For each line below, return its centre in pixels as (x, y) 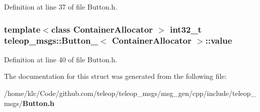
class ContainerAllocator (102, 29)
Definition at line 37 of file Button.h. (61, 7)
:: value (219, 40)
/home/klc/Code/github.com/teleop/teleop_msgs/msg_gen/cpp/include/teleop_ (130, 93)
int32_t (186, 29)
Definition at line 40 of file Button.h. (61, 59)
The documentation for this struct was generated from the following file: (115, 76)
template (22, 29)
